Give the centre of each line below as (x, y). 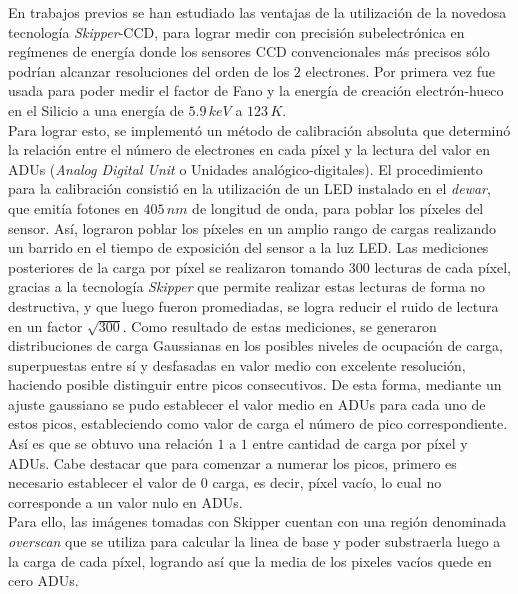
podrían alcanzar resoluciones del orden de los (149, 70)
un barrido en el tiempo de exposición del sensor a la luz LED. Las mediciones (248, 247)
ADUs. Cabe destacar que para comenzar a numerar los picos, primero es (232, 462)
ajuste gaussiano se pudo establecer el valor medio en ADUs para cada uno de (247, 403)
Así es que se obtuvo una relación (110, 443)
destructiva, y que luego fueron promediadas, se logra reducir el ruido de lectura (253, 305)
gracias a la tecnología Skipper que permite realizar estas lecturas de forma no (247, 286)
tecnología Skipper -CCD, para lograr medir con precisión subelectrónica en (236, 31)
